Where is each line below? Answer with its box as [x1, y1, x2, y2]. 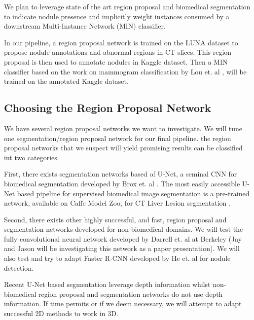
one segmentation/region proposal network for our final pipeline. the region [4, 133, 231, 143]
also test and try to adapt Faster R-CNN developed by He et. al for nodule [4, 253, 231, 263]
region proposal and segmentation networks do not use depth [38, 288, 223, 299]
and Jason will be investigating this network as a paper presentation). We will [4, 243, 240, 253]
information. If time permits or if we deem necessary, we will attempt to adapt [4, 298, 242, 309]
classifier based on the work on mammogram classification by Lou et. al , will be [4, 66, 247, 76]
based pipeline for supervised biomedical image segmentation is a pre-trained [17, 188, 250, 198]
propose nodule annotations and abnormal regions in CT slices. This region [4, 47, 232, 57]
